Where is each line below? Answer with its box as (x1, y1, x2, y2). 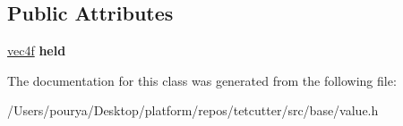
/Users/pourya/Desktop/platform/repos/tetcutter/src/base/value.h (7, 101, 379, 120)
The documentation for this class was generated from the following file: (7, 71, 397, 89)
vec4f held (7, 41, 66, 60)
